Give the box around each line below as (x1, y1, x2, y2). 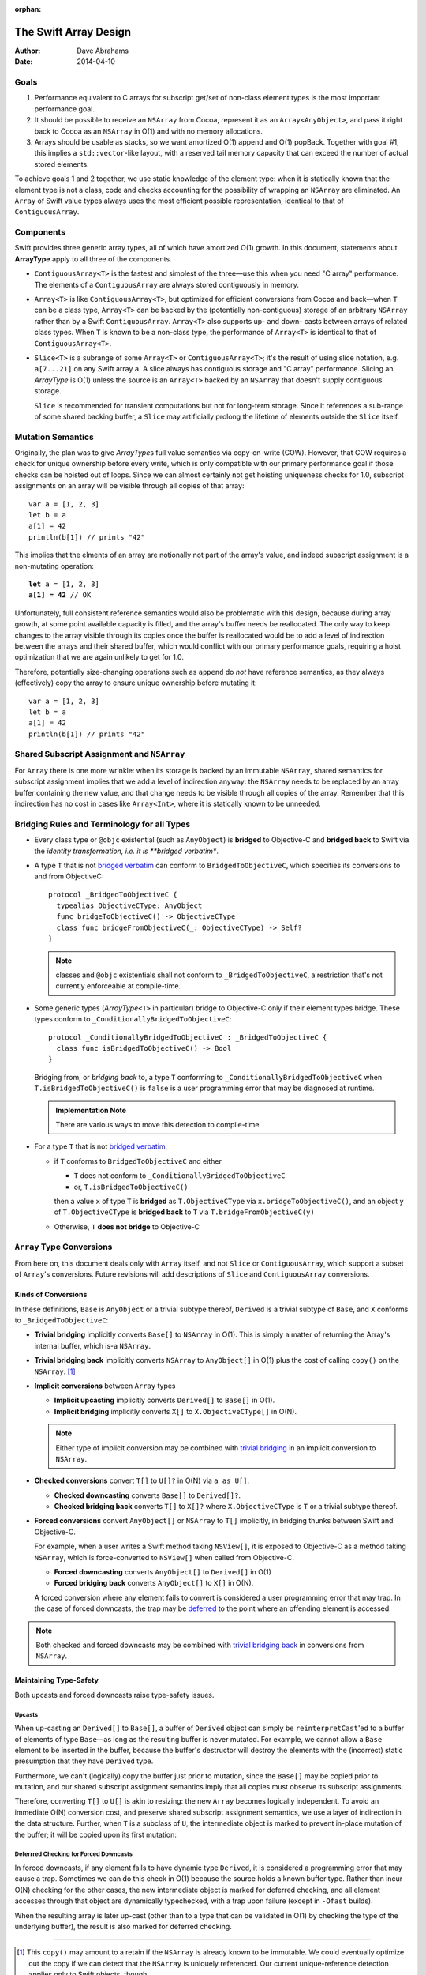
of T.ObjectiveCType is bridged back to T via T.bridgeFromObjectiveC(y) (54, 1207, 315, 1217)
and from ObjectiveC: (34, 871, 104, 881)
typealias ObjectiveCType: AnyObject (56, 901, 203, 910)
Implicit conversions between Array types (34, 1381, 177, 1390)
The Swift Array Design (14, 24, 132, 39)
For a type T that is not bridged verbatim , (34, 1142, 168, 1151)
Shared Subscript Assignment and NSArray (14, 749, 185, 760)
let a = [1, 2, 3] (28, 580, 100, 589)
